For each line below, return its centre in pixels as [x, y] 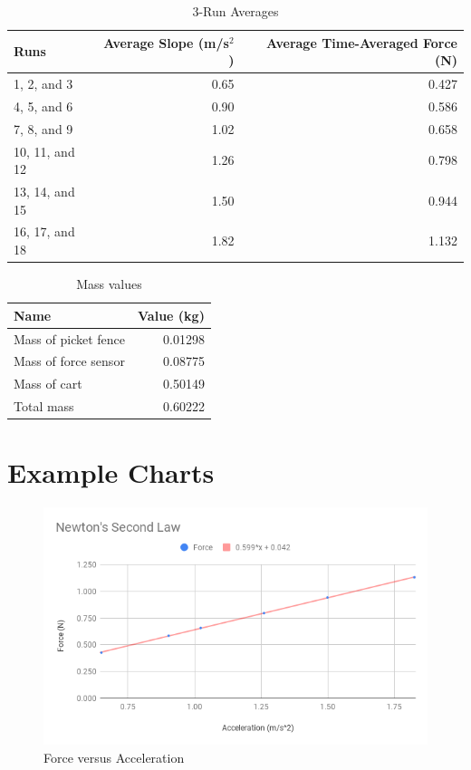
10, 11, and [44, 151]
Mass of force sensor [69, 361]
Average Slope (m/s [166, 42]
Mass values [109, 284]
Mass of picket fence [70, 338]
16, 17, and [44, 231]
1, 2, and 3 [43, 84]
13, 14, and [44, 191]
